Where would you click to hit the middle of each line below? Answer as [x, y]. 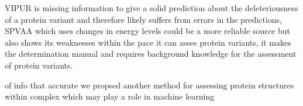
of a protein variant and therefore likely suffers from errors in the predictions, [143, 19]
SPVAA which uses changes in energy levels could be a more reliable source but [147, 31]
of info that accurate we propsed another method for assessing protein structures [149, 85]
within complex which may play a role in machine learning [110, 96]
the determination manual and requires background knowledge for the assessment [151, 54]
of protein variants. [39, 65]
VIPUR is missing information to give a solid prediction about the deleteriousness [151, 8]
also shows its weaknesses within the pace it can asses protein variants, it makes [148, 42]
